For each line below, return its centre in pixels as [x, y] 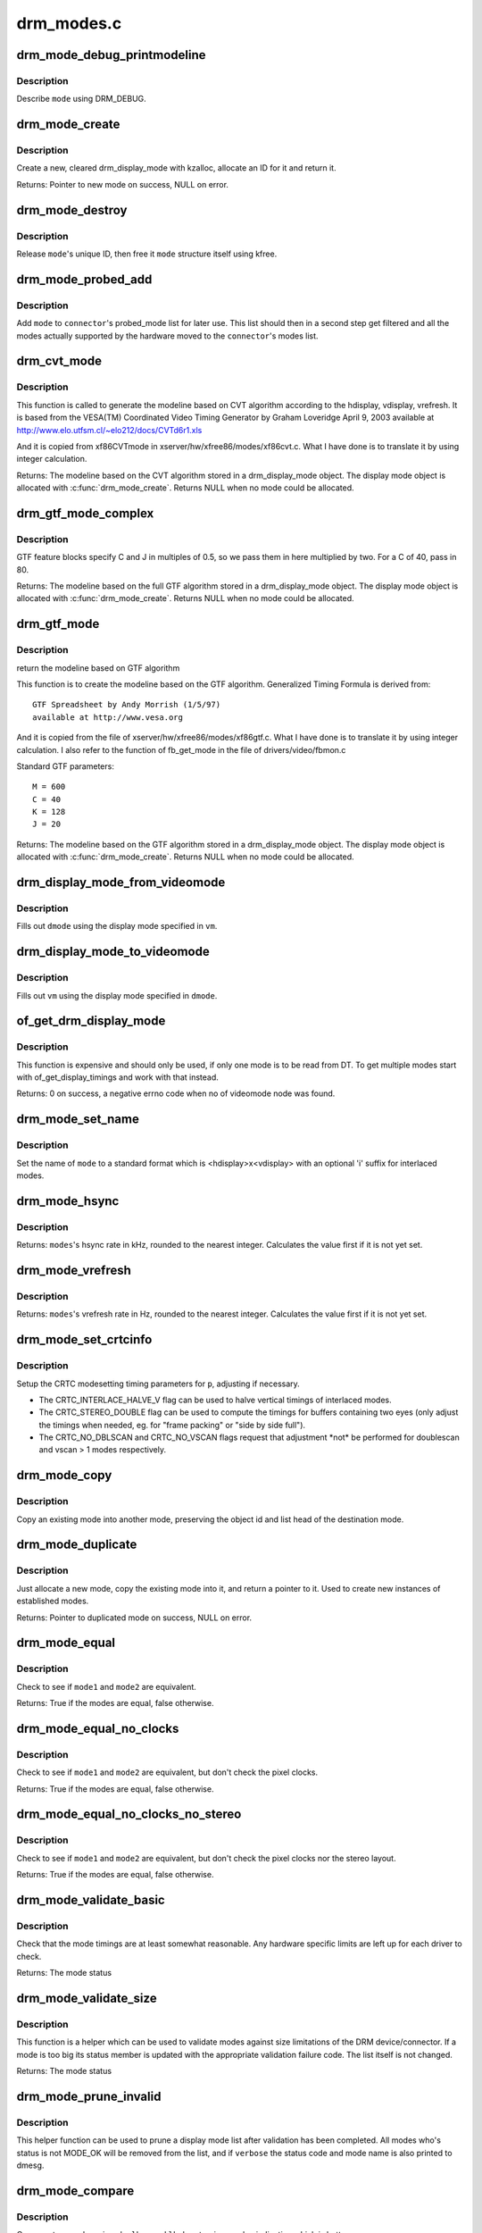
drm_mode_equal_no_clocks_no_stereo [129, 1815]
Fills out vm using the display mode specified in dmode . [117, 995]
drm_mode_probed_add [84, 279]
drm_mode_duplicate [77, 1545]
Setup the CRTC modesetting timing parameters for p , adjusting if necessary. [158, 1384]
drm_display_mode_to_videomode [113, 952]
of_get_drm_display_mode [91, 1021]
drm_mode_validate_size [87, 1998]
